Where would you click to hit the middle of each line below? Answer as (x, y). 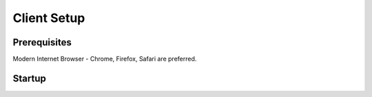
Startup (29, 78)
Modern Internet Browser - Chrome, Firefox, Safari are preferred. (105, 59)
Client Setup (49, 18)
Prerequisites (42, 42)
